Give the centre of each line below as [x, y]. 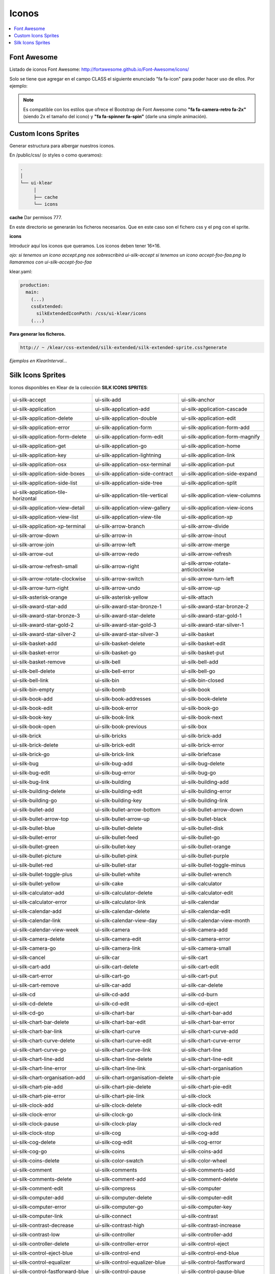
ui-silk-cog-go [30, 1151]
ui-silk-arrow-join [33, 544]
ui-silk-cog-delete [34, 1142]
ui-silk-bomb [110, 689]
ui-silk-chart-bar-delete [41, 1022]
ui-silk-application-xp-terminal [49, 526]
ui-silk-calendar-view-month [216, 920]
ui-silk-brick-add [201, 735]
